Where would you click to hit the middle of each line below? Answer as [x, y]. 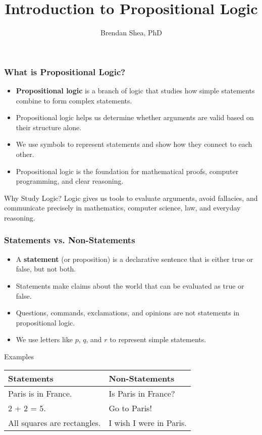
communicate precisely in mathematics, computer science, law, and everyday [122, 208]
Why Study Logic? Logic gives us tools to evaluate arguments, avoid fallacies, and [131, 198]
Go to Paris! [130, 408]
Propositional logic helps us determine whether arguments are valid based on [135, 117]
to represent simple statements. [158, 339]
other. [25, 154]
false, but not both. [46, 269]
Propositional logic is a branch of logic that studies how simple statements [135, 91]
